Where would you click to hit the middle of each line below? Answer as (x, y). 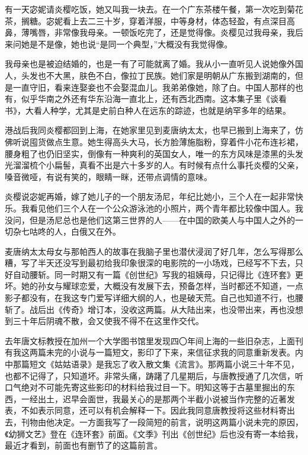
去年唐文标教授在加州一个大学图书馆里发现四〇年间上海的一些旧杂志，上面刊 (154, 340)
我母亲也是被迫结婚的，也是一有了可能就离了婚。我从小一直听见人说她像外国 (154, 64)
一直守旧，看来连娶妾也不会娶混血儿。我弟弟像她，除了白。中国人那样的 (154, 87)
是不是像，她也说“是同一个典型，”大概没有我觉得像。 (131, 44)
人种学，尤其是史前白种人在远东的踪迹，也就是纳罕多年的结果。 (166, 110)
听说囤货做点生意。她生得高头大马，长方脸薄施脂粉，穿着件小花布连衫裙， (158, 141)
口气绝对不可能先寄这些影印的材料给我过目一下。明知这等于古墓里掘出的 (146, 387)
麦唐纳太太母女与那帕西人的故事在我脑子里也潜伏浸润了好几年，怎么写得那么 (154, 251)
